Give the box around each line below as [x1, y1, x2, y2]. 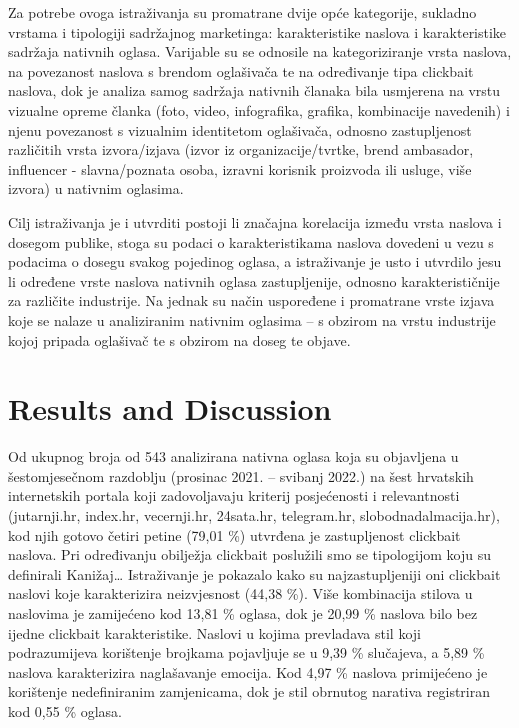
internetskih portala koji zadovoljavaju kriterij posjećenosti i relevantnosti [8, 485, 460, 506]
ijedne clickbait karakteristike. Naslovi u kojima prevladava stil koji [8, 622, 421, 643]
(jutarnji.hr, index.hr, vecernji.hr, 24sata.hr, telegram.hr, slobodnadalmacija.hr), [8, 505, 500, 525]
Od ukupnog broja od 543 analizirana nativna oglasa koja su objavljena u [8, 446, 459, 467]
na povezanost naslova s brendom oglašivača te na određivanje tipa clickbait [8, 60, 474, 81]
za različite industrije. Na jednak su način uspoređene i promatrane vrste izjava [8, 290, 495, 311]
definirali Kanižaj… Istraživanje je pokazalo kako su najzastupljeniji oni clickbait [8, 563, 501, 584]
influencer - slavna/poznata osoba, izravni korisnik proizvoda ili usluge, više [8, 158, 472, 179]
